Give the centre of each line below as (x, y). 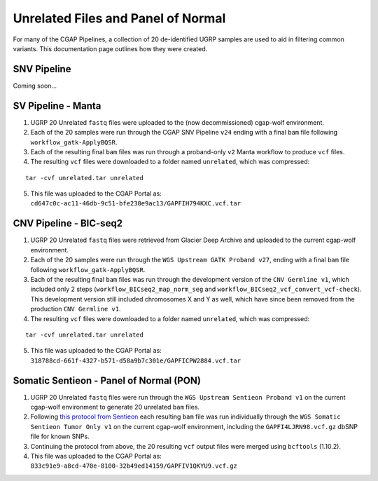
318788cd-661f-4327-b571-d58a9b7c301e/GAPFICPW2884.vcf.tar (136, 360)
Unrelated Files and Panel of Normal (119, 18)
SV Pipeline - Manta (57, 106)
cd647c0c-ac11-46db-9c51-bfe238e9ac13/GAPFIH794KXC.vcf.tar (136, 204)
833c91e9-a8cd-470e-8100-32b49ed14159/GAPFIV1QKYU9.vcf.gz (134, 466)
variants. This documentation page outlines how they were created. (110, 48)
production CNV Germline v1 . (76, 309)
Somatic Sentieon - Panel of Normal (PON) (107, 380)
